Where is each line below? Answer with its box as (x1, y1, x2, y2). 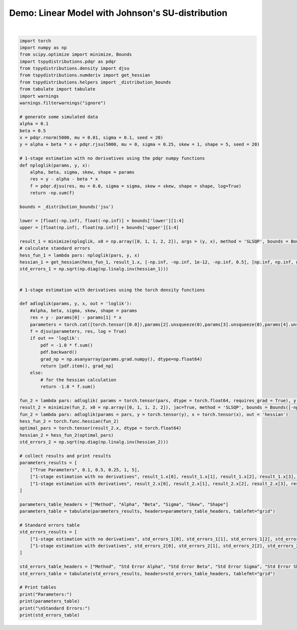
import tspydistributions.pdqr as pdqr (19, 58, 116, 64)
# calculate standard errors (19, 245, 91, 251)
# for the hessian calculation (40, 377, 116, 383)
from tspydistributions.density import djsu (19, 66, 130, 71)
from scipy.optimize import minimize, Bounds (19, 52, 132, 57)
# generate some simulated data (19, 114, 99, 120)
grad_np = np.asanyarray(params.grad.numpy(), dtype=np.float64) (40, 356, 202, 362)
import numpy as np (19, 45, 67, 50)
